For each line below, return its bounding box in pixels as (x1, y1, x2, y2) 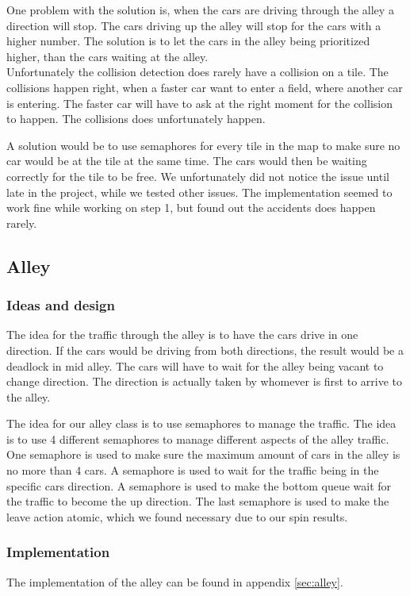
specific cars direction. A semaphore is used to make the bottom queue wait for (6, 477, 392, 494)
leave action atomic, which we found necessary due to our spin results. (6, 508, 348, 525)
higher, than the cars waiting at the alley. (6, 48, 209, 64)
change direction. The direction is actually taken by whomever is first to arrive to (6, 373, 402, 390)
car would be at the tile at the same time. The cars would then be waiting (6, 152, 367, 169)
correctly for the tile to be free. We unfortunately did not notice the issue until (6, 167, 389, 184)
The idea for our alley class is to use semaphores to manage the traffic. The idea (6, 415, 397, 432)
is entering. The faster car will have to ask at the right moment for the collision (6, 94, 393, 111)
